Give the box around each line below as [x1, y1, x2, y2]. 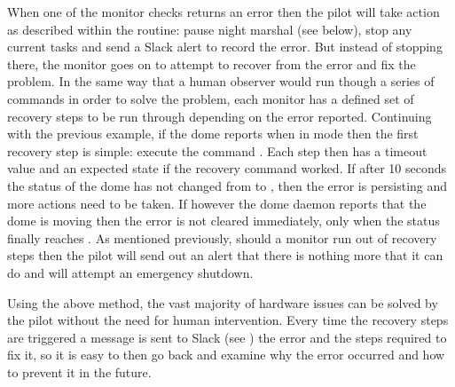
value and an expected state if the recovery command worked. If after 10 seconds [7, 159, 446, 178]
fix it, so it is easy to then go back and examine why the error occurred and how [7, 345, 445, 364]
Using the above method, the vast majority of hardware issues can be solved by [7, 293, 438, 312]
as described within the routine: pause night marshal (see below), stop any [7, 20, 412, 38]
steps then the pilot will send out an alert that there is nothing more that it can [7, 246, 443, 265]
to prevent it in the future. [7, 362, 152, 381]
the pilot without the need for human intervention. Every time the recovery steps [7, 311, 449, 329]
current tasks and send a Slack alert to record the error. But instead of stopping [7, 37, 443, 56]
